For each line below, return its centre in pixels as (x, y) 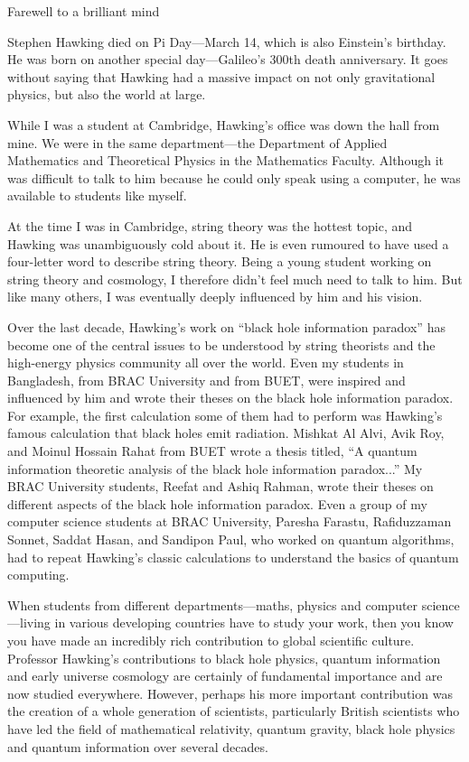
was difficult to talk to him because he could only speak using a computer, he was (234, 177)
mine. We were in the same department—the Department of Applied (197, 142)
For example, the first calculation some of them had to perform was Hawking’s (225, 415)
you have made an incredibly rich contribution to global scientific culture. (211, 640)
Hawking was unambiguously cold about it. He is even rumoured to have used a (228, 243)
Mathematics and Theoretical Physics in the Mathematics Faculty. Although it (225, 160)
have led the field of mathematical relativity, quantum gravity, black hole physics (231, 728)
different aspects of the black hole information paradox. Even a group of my (217, 503)
